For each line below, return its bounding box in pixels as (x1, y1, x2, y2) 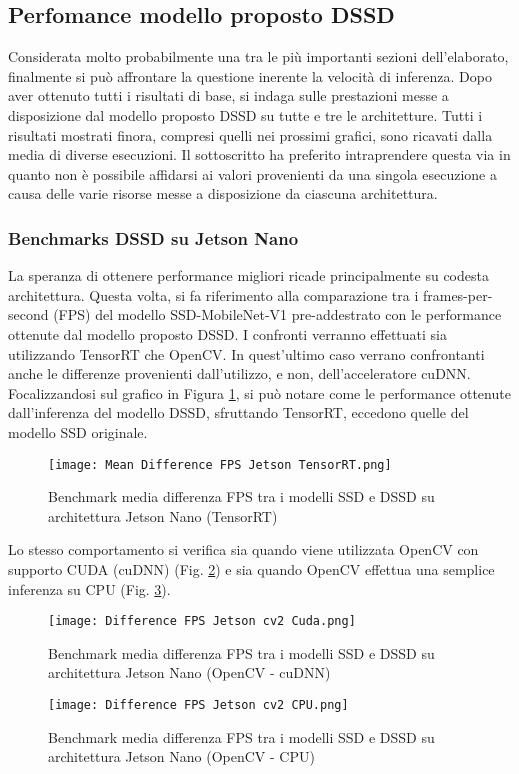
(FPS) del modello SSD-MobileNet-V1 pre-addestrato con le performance (53, 304, 502, 325)
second (8, 304, 49, 325)
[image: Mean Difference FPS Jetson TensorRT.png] (48, 457, 392, 472)
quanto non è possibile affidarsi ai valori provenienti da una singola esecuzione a (8, 163, 497, 184)
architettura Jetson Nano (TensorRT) (48, 505, 278, 526)
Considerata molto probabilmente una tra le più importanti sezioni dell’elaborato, (8, 46, 509, 67)
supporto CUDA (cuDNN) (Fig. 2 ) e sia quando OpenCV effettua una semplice (8, 558, 495, 579)
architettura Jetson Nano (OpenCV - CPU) (48, 746, 315, 767)
